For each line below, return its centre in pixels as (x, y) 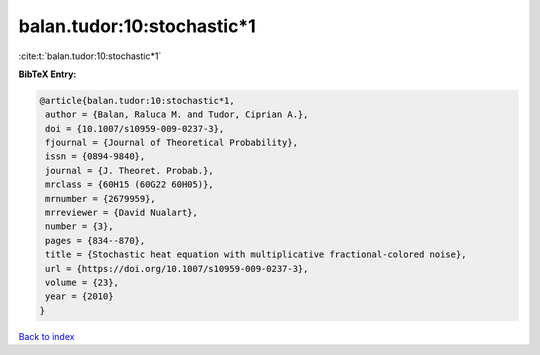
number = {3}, (79, 226)
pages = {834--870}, (95, 240)
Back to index (46, 336)
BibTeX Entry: (47, 74)
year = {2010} (79, 296)
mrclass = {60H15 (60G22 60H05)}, (129, 184)
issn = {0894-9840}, (95, 156)
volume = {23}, (82, 282)
